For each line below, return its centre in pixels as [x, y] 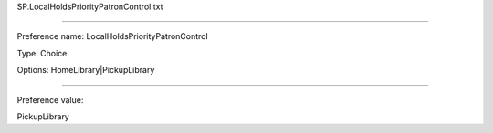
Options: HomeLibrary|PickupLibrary [86, 70]
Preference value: [50, 99]
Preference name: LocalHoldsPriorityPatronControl [113, 36]
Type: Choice [42, 53]
